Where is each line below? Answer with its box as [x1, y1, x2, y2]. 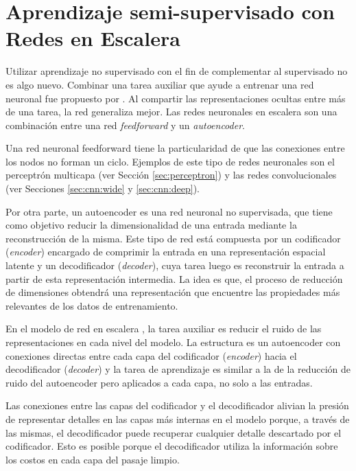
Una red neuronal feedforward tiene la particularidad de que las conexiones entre [5, 141, 345, 155]
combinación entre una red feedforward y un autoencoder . [5, 117, 245, 132]
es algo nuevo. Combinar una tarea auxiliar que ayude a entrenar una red [5, 77, 314, 91]
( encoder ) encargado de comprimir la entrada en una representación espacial [5, 244, 326, 259]
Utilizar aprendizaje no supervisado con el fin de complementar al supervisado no [5, 64, 348, 78]
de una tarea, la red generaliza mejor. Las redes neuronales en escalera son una [5, 104, 337, 119]
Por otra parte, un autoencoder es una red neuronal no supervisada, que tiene [5, 204, 333, 218]
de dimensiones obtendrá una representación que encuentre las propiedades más [5, 285, 340, 299]
